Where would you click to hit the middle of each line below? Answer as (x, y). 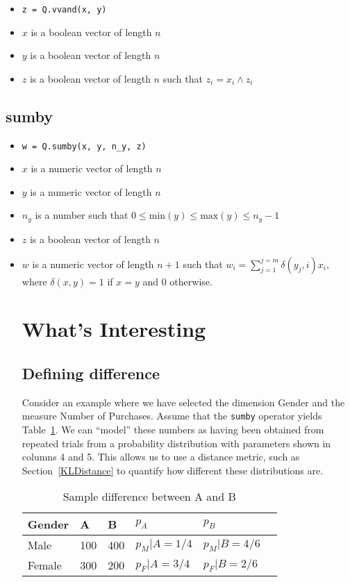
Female (44, 565)
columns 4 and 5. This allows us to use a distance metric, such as (161, 457)
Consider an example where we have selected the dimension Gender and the (183, 402)
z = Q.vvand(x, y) (64, 10)
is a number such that (82, 215)
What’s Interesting (114, 329)
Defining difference (91, 373)
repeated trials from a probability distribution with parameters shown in (176, 443)
